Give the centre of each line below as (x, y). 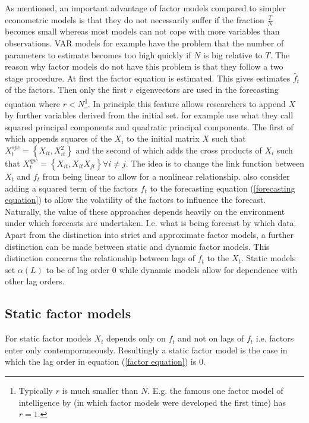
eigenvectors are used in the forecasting (207, 90)
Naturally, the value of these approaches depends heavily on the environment (145, 211)
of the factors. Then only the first (66, 90)
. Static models (268, 258)
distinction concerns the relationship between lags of (100, 258)
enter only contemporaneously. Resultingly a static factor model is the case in (146, 350)
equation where (32, 103)
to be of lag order (78, 269)
